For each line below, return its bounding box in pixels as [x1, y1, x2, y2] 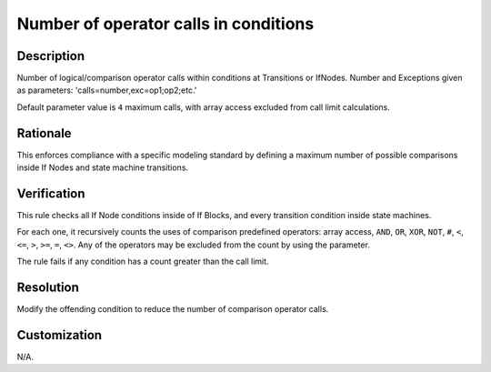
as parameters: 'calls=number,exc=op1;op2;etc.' [16, 85, 197, 96]
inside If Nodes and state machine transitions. [16, 162, 189, 173]
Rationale [16, 126, 72, 141]
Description [16, 48, 85, 64]
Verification [16, 186, 85, 201]
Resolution [16, 280, 79, 296]
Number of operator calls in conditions [16, 14, 315, 34]
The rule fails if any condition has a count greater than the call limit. [16, 256, 269, 267]
